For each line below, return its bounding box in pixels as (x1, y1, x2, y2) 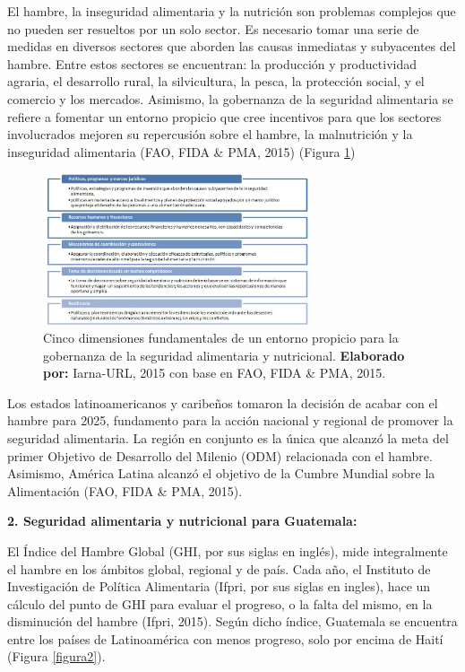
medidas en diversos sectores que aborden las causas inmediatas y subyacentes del (7, 37, 456, 56)
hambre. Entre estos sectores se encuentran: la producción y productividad (7, 54, 417, 73)
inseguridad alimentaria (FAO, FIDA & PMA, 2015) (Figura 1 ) (7, 142, 356, 161)
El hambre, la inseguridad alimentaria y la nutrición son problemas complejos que (7, 2, 456, 20)
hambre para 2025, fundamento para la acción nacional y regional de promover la (7, 411, 453, 430)
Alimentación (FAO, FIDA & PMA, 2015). (7, 481, 243, 500)
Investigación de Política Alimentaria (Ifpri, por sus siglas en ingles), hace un (7, 577, 431, 596)
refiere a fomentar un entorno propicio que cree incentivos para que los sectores (7, 107, 442, 126)
